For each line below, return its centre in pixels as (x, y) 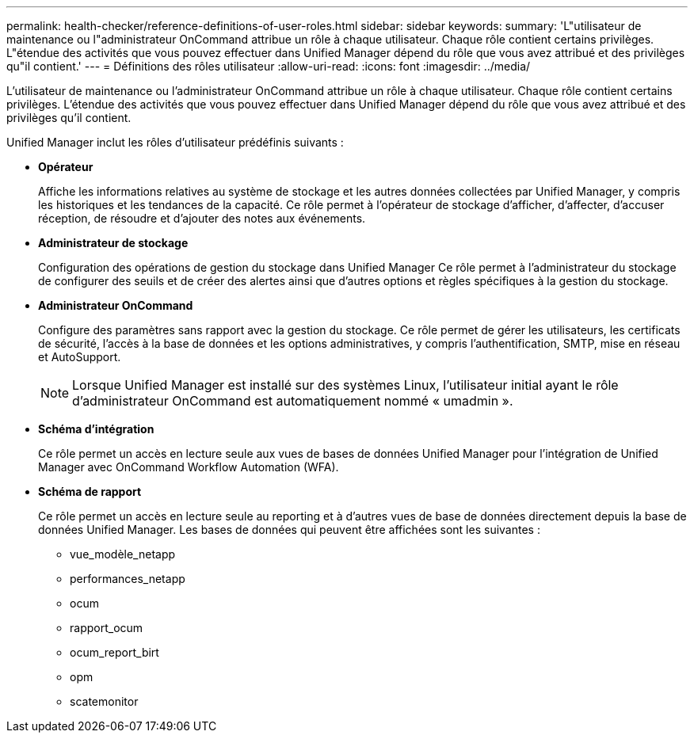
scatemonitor (104, 701)
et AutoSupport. (80, 357)
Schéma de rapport (90, 491)
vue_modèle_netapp (123, 554)
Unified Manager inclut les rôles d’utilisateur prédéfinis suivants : (175, 142)
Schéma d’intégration (96, 429)
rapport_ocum (107, 628)
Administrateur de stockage (113, 243)
